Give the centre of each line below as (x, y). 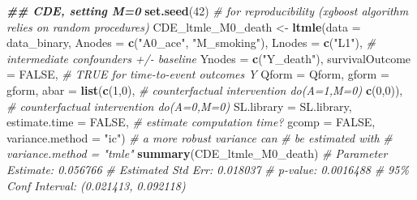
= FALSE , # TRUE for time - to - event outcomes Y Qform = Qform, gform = (198, 74)
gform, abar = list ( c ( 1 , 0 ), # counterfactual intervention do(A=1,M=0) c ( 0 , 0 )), (205, 89)
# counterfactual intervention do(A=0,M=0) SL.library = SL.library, (179, 106)
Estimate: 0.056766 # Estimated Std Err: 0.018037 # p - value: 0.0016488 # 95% (208, 169)
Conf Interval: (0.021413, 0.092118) (96, 185)
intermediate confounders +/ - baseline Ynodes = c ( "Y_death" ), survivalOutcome (209, 58)
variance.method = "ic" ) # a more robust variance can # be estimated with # (200, 137)
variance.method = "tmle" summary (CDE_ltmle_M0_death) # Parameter (197, 153)
